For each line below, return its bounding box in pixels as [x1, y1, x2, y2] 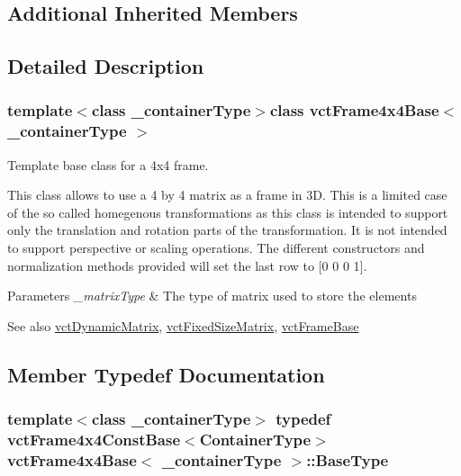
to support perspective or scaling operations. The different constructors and [7, 238, 425, 257]
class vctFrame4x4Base [269, 99, 439, 121]
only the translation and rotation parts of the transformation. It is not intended [7, 220, 447, 239]
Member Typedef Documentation [7, 360, 325, 388]
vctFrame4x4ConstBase [7, 428, 181, 451]
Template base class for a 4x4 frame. [7, 155, 209, 174]
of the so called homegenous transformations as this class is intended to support [7, 202, 448, 221]
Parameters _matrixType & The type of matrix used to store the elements [7, 286, 417, 305]
